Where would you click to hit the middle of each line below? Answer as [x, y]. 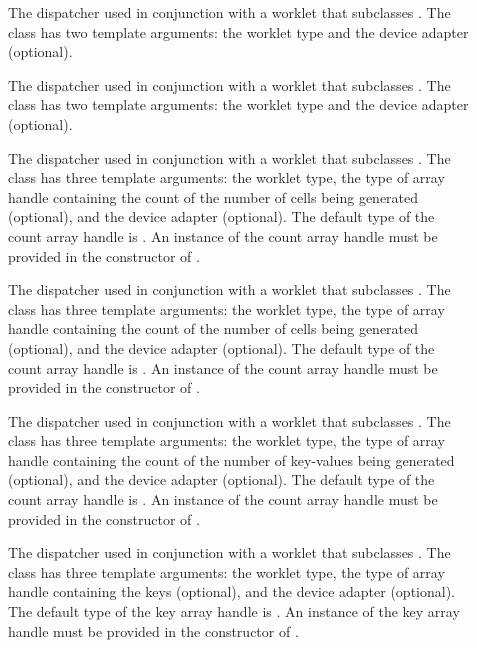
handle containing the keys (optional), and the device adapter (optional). [232, 591]
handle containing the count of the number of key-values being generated [231, 459]
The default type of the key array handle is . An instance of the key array [234, 611]
